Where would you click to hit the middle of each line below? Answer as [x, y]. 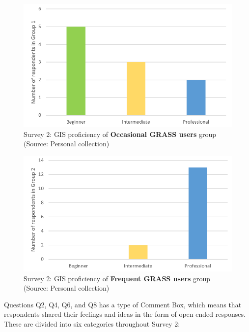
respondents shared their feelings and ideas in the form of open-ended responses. [125, 314]
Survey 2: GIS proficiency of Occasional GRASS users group [120, 134]
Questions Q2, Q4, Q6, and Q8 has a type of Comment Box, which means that [123, 304]
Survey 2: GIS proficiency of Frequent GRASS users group [117, 278]
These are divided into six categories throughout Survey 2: [92, 323]
